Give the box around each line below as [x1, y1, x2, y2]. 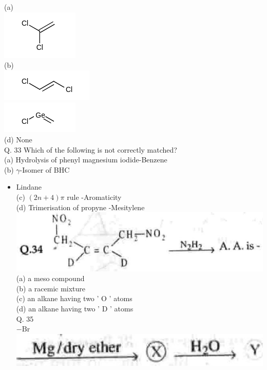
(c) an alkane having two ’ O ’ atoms [16, 293, 132, 304]
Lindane [16, 181, 42, 192]
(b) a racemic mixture [16, 283, 86, 293]
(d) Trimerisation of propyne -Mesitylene [16, 201, 145, 212]
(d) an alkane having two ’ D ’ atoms [16, 303, 133, 313]
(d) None [4, 134, 32, 144]
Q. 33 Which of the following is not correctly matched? [4, 144, 177, 155]
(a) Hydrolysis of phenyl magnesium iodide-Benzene [4, 154, 167, 165]
